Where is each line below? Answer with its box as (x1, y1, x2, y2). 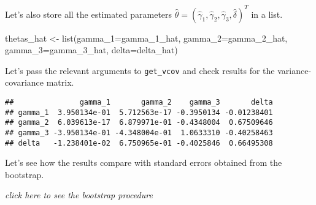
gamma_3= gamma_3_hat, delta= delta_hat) (5, 43, 178, 56)
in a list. (251, 7, 283, 20)
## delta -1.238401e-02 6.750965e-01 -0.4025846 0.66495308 (5, 138, 273, 147)
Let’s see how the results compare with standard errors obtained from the (5, 156, 282, 169)
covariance (5, 76, 44, 89)
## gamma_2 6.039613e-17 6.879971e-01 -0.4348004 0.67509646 (5, 118, 273, 127)
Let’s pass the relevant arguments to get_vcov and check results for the (5, 64, 275, 76)
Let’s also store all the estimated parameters (5, 7, 172, 20)
